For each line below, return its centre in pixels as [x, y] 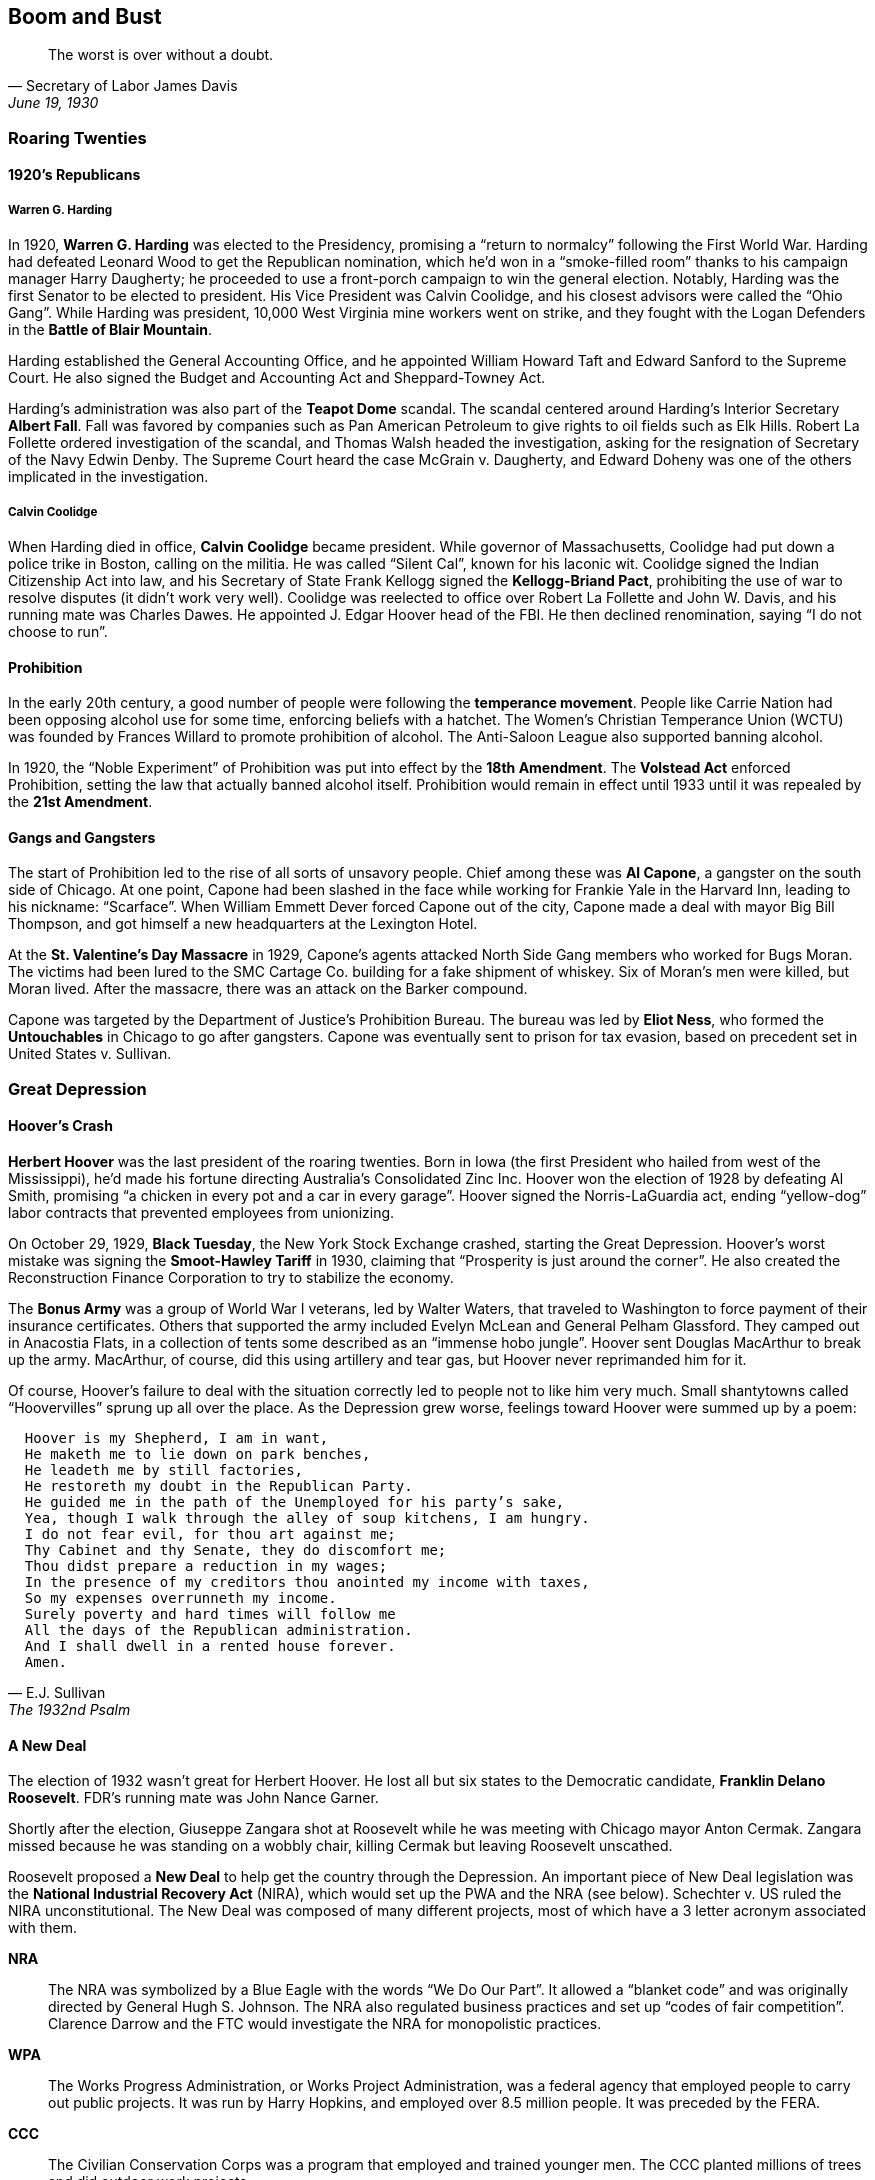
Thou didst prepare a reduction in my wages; [206, 1566]
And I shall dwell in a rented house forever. [210, 1646]
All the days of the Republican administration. [218, 1630]
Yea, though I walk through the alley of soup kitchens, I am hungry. [307, 1518]
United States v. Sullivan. [90, 1054]
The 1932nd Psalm [69, 1709]
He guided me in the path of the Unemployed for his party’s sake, [294, 1502]
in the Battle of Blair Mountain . [110, 330]
